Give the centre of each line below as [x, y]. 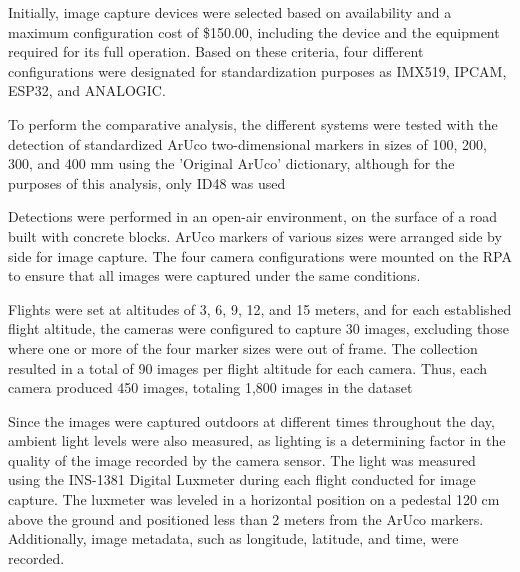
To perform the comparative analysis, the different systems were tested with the [253, 123]
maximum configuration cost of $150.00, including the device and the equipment [254, 31]
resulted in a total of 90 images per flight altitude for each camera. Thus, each [248, 367]
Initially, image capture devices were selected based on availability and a [230, 12]
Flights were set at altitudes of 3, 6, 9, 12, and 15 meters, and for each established [260, 308]
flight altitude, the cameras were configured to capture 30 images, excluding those [258, 328]
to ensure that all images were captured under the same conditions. [214, 275]
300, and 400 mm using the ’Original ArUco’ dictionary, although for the [231, 163]
